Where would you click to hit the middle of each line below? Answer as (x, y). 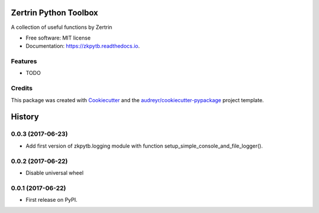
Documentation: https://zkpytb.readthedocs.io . (83, 46)
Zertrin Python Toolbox (55, 13)
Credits (22, 89)
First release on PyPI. (52, 200)
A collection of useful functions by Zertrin (61, 27)
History (25, 117)
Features (24, 61)
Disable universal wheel (55, 173)
